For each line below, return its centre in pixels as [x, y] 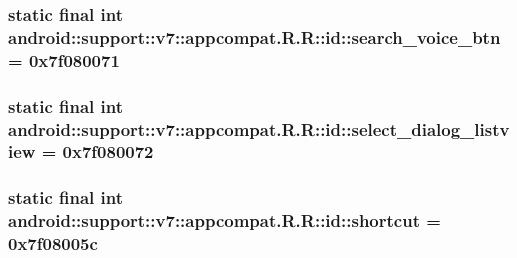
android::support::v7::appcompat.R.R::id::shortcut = [224, 220]
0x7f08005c [53, 243]
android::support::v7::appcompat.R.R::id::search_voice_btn [254, 36]
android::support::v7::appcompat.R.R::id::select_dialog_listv [259, 128]
